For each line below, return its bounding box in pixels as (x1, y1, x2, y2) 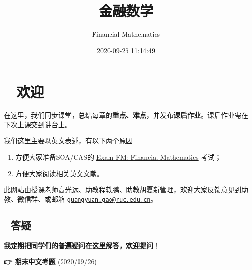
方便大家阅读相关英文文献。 (15, 168, 104, 178)
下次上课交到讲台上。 (4, 119, 72, 129)
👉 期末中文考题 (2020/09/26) (4, 256, 97, 267)
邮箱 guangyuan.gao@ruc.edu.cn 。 (51, 194, 157, 204)
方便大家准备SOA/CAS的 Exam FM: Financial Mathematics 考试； (15, 152, 221, 162)
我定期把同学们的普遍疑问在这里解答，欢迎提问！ (4, 240, 160, 250)
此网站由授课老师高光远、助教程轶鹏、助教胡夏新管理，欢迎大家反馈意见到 (4, 184, 241, 195)
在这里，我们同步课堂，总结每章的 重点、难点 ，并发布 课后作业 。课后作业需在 (4, 110, 248, 120)
